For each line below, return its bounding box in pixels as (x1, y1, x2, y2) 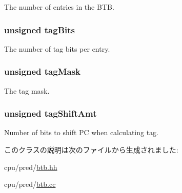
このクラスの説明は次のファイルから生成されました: (4, 144, 178, 155)
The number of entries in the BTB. (4, 2, 114, 12)
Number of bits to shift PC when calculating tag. (4, 127, 159, 138)
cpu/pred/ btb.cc (4, 179, 56, 189)
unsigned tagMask (4, 65, 80, 78)
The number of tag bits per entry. (4, 43, 110, 54)
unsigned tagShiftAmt (4, 107, 97, 120)
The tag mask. (4, 85, 50, 96)
